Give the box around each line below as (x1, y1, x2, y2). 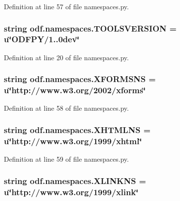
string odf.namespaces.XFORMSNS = (4, 73, 156, 85)
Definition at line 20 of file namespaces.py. (4, 52, 129, 62)
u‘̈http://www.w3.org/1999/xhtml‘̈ (4, 134, 142, 147)
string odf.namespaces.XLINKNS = (4, 174, 146, 186)
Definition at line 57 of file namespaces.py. (4, 1, 129, 11)
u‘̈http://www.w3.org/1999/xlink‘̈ (4, 185, 138, 198)
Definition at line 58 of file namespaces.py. (4, 103, 129, 113)
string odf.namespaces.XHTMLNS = (4, 123, 151, 135)
